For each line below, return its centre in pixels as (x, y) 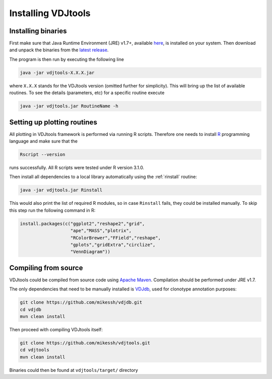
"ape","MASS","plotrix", (101, 231)
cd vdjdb (31, 309)
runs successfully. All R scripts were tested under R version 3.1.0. (77, 168)
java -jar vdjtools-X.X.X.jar (57, 72)
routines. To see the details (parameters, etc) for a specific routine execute (87, 93)
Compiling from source (46, 268)
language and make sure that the (44, 141)
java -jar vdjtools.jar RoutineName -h (69, 106)
